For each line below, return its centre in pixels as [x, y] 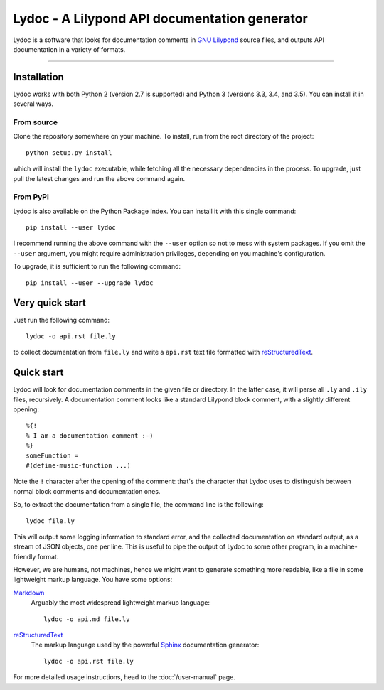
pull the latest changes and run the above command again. [99, 178]
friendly [25, 556]
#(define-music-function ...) [79, 465]
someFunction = [52, 455]
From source [36, 122]
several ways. [33, 104]
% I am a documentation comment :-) [90, 436]
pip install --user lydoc [71, 228]
